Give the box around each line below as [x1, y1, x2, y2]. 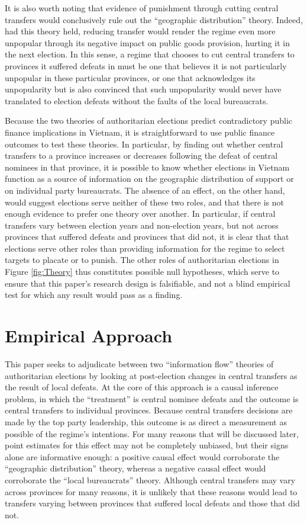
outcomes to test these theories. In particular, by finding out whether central [5, 137, 283, 150]
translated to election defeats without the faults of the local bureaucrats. [5, 94, 269, 107]
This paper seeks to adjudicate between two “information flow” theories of [5, 357, 274, 370]
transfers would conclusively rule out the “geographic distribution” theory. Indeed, [5, 13, 303, 25]
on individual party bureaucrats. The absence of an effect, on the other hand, [5, 184, 285, 196]
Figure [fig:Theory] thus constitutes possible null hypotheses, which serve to [5, 265, 280, 278]
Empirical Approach [5, 323, 173, 348]
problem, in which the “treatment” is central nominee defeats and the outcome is [5, 392, 299, 405]
